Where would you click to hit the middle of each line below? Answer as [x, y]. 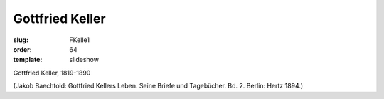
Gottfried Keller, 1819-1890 [52, 73]
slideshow [84, 60]
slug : [21, 40]
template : [28, 60]
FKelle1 [80, 40]
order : [22, 49]
